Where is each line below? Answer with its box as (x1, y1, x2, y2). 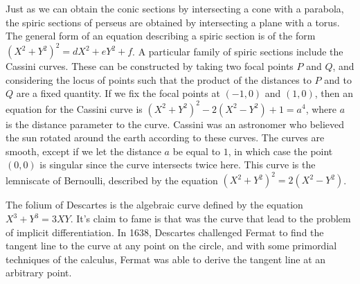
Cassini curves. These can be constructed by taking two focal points (6, 59, 294, 73)
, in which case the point (228, 143, 333, 158)
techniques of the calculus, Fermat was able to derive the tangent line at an (6, 251, 326, 266)
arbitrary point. (6, 265, 72, 280)
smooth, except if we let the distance (6, 143, 161, 158)
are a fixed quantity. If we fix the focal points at (16, 86, 220, 100)
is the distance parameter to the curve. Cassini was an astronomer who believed (6, 116, 345, 131)
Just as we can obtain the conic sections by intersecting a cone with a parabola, (6, 1, 344, 15)
